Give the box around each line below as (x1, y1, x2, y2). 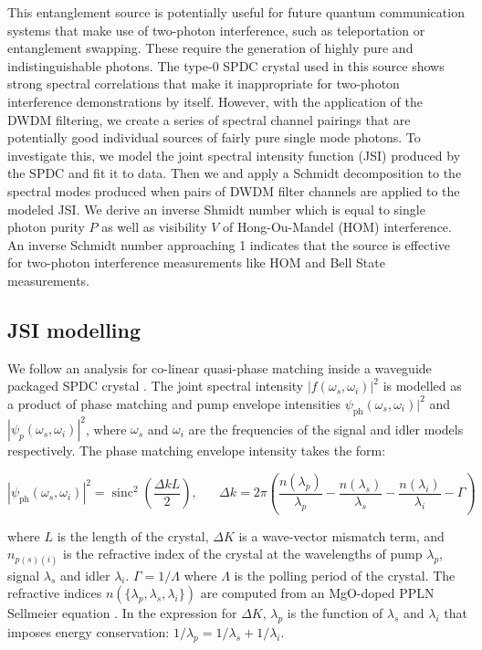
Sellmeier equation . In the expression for (7, 603, 237, 623)
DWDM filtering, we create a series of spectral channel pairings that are (7, 110, 411, 129)
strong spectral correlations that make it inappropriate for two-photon (7, 74, 400, 93)
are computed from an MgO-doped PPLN (200, 583, 435, 603)
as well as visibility (101, 217, 207, 236)
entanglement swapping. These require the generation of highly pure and (7, 38, 414, 58)
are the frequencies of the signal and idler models (188, 419, 464, 438)
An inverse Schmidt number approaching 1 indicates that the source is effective (7, 235, 450, 254)
